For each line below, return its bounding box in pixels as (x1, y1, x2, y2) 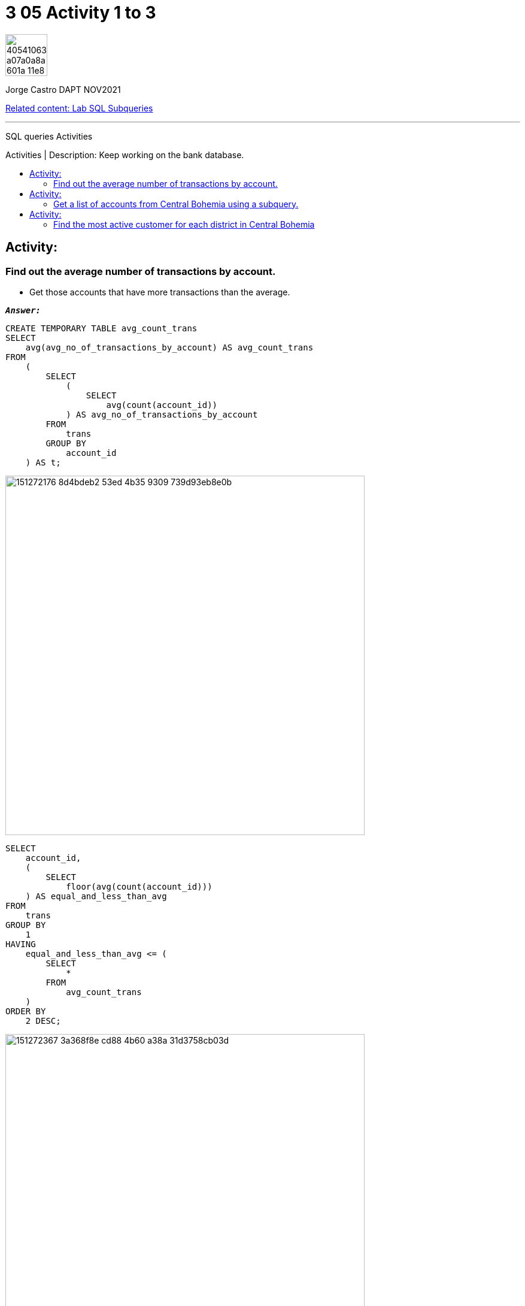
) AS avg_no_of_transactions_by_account (66, 409, 258, 419)
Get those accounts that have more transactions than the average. (29, 286, 290, 297)
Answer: (5, 305, 41, 315)
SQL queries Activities (5, 131, 93, 141)
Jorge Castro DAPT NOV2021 (5, 84, 121, 95)
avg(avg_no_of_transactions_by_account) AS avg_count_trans (25, 342, 314, 352)
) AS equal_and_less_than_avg (25, 891, 167, 901)
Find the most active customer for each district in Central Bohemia (53, 219, 315, 229)
